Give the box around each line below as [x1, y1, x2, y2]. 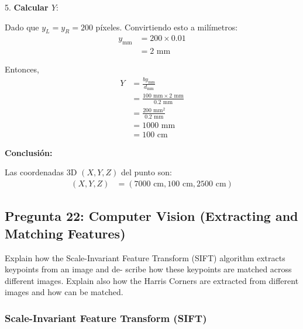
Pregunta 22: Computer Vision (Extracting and [5, 207, 298, 225]
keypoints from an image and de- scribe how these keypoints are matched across [5, 263, 292, 275]
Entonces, [5, 63, 39, 75]
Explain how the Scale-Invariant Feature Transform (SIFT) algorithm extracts [5, 251, 285, 264]
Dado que [5, 20, 39, 33]
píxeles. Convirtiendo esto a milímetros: [95, 20, 238, 33]
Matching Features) [5, 224, 126, 242]
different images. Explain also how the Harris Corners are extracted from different [5, 274, 299, 286]
